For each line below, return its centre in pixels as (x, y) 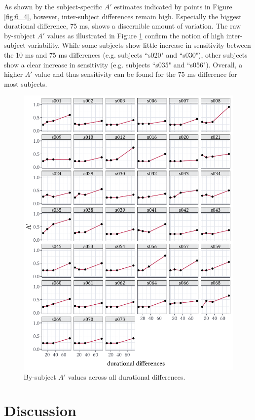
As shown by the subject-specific (53, 6)
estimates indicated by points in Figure (173, 6)
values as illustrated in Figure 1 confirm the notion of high (136, 35)
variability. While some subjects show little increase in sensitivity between (139, 45)
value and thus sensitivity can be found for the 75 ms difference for (136, 74)
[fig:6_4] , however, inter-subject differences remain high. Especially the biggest (123, 16)
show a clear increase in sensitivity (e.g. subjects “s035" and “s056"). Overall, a (123, 64)
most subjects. (26, 83)
